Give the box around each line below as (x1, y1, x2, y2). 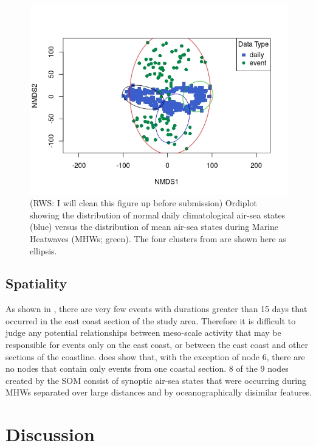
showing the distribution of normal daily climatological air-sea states (30, 208, 286, 221)
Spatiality (5, 274, 67, 293)
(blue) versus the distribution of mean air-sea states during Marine (30, 220, 279, 233)
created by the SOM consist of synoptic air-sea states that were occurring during (5, 374, 306, 386)
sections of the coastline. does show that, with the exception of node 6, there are (5, 350, 305, 363)
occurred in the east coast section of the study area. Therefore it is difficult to (5, 314, 296, 327)
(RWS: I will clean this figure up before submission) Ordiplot (30, 197, 257, 209)
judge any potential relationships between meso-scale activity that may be (5, 326, 281, 339)
